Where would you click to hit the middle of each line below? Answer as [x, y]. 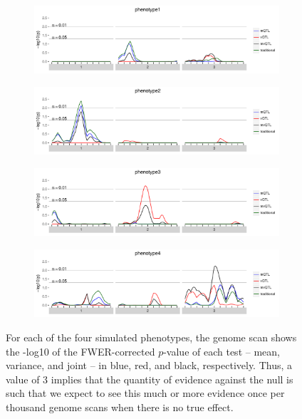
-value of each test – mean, [222, 351]
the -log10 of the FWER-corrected [80, 351]
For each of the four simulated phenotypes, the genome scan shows [151, 337]
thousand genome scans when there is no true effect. [120, 407]
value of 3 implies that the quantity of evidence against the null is [150, 379]
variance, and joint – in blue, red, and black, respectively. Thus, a [149, 365]
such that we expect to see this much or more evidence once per [145, 393]
